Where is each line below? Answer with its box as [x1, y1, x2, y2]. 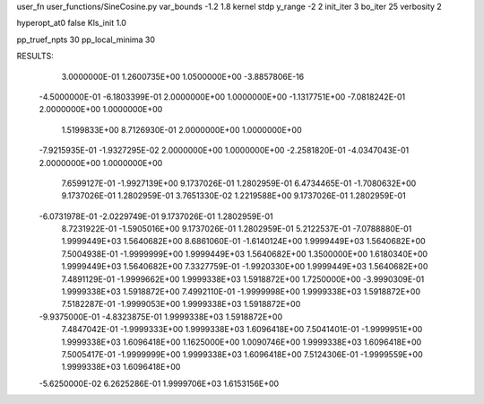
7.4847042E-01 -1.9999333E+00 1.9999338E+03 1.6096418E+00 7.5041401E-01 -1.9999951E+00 [61, 324, 423, 335]
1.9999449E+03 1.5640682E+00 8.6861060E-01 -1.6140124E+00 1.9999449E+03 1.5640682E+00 [61, 236, 426, 247]
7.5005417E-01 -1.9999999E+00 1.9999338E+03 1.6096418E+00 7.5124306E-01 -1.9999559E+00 [61, 348, 423, 359]
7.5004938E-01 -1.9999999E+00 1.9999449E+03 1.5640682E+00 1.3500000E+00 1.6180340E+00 [61, 248, 428, 259]
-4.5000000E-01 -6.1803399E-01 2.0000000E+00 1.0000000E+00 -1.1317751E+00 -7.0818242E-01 [39, 91, 406, 102]
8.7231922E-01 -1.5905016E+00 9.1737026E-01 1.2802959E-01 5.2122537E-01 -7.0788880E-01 [61, 224, 412, 234]
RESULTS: [16, 50, 54, 62]
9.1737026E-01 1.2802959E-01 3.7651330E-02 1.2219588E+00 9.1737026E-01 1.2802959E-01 [61, 190, 407, 201]
